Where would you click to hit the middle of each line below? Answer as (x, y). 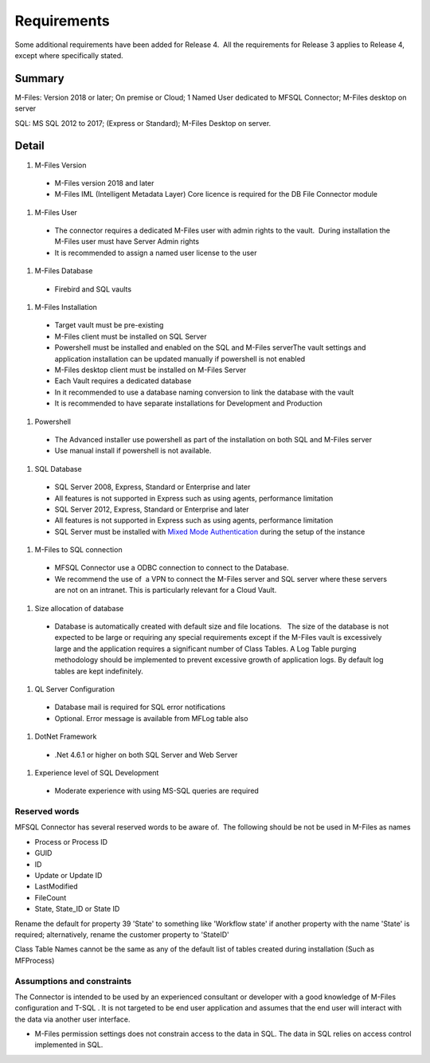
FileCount (51, 897)
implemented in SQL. (69, 1045)
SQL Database (59, 469)
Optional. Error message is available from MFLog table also (151, 718)
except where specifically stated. (69, 55)
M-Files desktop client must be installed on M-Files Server (150, 370)
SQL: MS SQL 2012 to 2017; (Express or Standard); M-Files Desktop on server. (143, 123)
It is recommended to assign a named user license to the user (156, 253)
